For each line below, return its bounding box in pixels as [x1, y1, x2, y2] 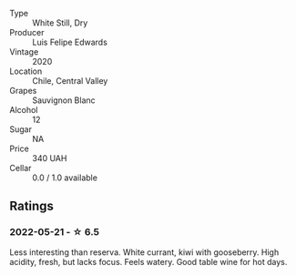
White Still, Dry [32, 17, 88, 28]
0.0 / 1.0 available [32, 172, 98, 183]
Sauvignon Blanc [32, 95, 96, 106]
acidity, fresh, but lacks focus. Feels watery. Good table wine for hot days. [9, 256, 288, 267]
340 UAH [32, 153, 67, 163]
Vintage [9, 46, 39, 57]
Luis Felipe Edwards [32, 36, 107, 47]
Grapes [9, 86, 37, 96]
